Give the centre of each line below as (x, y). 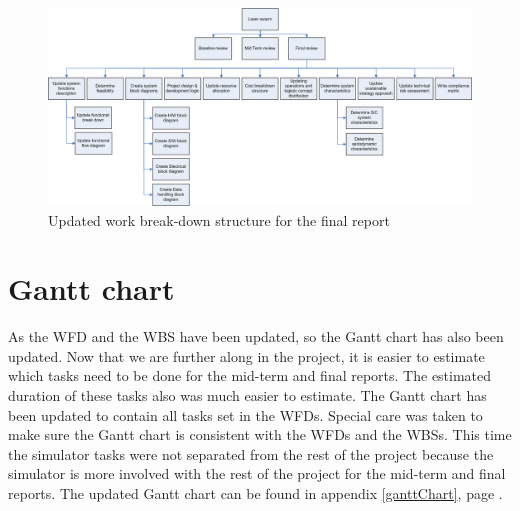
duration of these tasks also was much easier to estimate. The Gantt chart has (247, 395)
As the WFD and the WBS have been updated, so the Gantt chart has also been (256, 336)
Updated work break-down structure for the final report (219, 219)
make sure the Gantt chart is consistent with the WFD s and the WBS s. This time (260, 434)
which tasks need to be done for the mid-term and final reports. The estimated (250, 375)
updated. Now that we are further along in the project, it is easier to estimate (246, 355)
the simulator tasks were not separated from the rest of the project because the (251, 453)
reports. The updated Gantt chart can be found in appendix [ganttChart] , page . (255, 492)
